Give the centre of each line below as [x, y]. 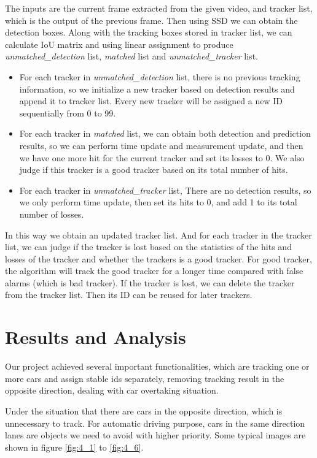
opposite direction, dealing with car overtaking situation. [112, 390]
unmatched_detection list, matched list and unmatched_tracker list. [131, 56]
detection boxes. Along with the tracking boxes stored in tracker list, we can [149, 32]
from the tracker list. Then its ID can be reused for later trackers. [129, 295]
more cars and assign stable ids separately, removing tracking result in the [145, 378]
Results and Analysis [96, 337]
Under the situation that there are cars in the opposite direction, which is [144, 410]
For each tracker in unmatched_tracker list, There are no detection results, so [165, 190]
